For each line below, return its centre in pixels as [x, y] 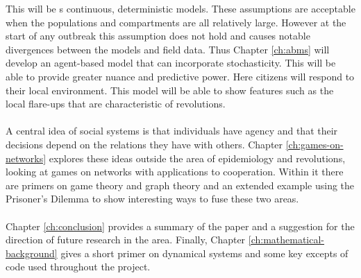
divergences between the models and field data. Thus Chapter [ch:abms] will [168, 49]
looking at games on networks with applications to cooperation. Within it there [175, 172]
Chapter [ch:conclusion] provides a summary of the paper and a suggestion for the [180, 226]
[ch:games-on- [314, 144]
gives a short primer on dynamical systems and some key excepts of [204, 253]
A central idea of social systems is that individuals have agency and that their [172, 131]
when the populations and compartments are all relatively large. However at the [176, 22]
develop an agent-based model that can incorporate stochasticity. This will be [171, 63]
